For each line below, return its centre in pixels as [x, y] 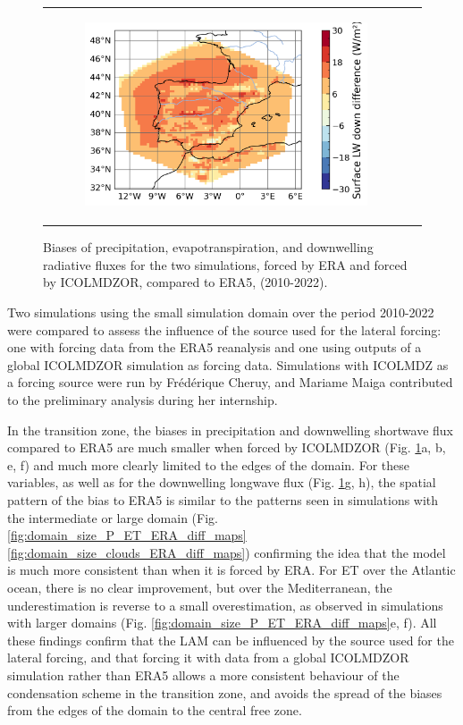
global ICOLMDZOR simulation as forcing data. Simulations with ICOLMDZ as [228, 364]
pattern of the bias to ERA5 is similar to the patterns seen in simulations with [223, 499]
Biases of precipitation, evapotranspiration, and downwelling [208, 247]
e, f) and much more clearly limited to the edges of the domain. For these [208, 464]
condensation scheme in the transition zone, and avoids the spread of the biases [225, 692]
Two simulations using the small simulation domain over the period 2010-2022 [221, 312]
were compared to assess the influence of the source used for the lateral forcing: [224, 329]
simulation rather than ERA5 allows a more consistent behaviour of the [203, 674]
